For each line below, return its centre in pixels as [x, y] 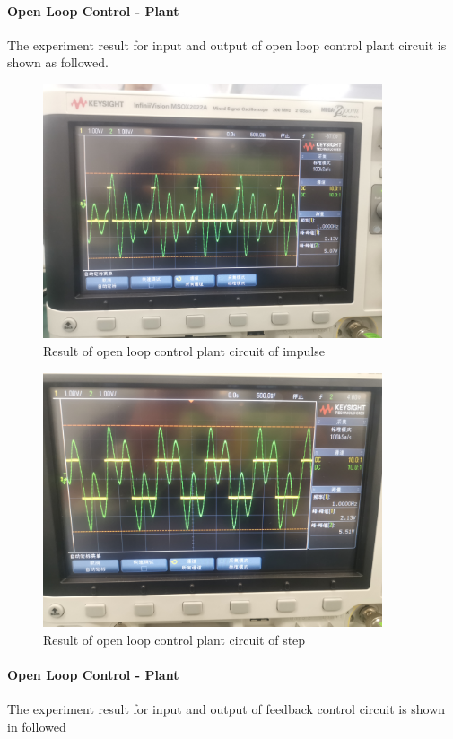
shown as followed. [58, 62]
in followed [37, 726]
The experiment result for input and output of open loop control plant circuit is [227, 44]
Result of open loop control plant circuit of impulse [184, 351]
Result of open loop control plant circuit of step [174, 639]
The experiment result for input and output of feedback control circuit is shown [226, 709]
